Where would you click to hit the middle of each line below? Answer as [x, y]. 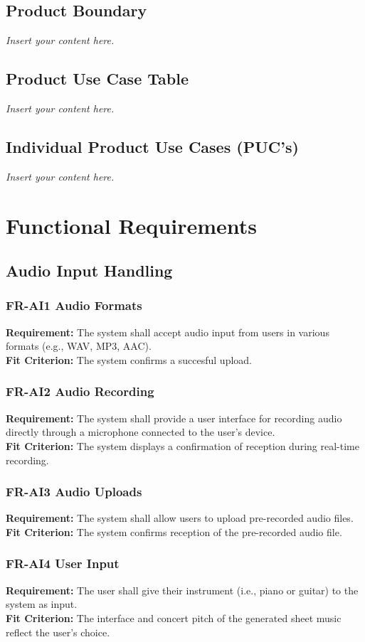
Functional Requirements [131, 225]
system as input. [42, 604]
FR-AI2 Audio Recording [80, 391]
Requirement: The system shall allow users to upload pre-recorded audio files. [180, 518]
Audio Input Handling [89, 271]
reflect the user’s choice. [58, 632]
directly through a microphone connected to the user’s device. [141, 432]
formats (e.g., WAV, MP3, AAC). [79, 346]
